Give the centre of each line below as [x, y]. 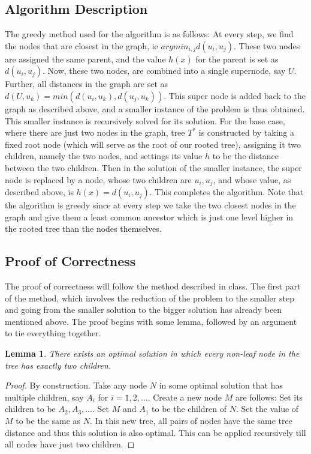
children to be [30, 409]
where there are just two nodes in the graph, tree [95, 132]
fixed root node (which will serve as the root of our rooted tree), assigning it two [153, 144]
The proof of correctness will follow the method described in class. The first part [153, 286]
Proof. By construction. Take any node [76, 385]
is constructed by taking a [247, 132]
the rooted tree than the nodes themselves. [83, 229]
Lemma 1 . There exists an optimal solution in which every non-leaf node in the [152, 353]
